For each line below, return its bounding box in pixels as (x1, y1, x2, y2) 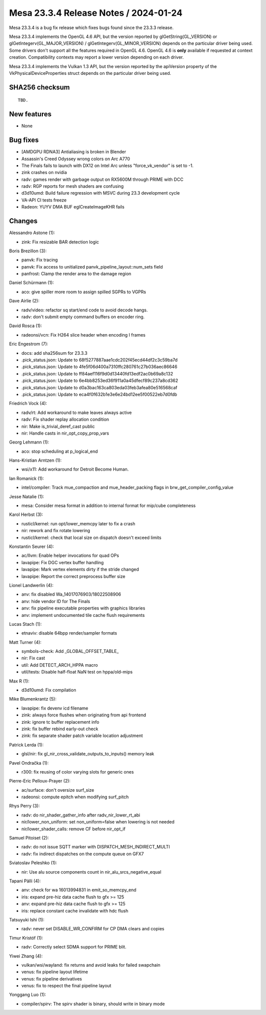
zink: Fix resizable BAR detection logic (21, 239, 100, 245)
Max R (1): (9, 678, 30, 684)
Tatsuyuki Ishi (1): (9, 916, 44, 922)
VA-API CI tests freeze (21, 197, 66, 203)
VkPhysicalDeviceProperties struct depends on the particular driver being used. (9, 70, 171, 76)
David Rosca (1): (9, 323, 42, 329)
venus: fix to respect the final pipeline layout (21, 983, 112, 989)
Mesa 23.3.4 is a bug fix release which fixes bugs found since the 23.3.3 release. (9, 25, 174, 31)
